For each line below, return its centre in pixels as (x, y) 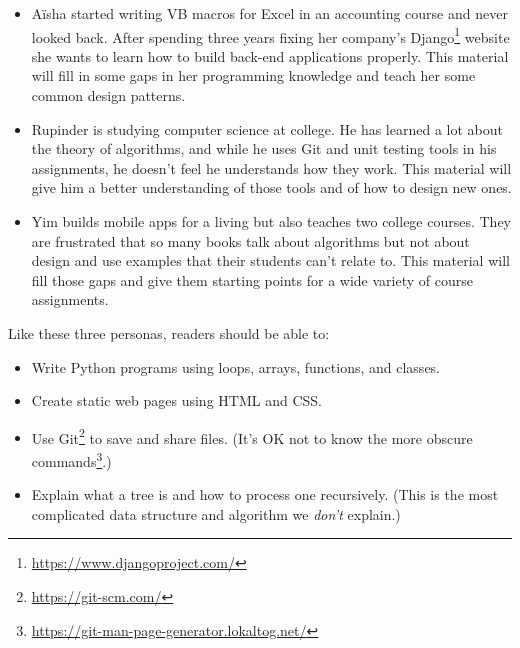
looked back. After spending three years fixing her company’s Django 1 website (270, 35)
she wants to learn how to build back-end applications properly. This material (270, 55)
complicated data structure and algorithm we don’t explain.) (216, 513)
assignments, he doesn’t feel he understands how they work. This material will (271, 167)
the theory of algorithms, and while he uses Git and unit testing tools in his (264, 148)
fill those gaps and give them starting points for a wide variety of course (252, 279)
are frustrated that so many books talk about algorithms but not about (250, 240)
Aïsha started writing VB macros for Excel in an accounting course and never (269, 13)
